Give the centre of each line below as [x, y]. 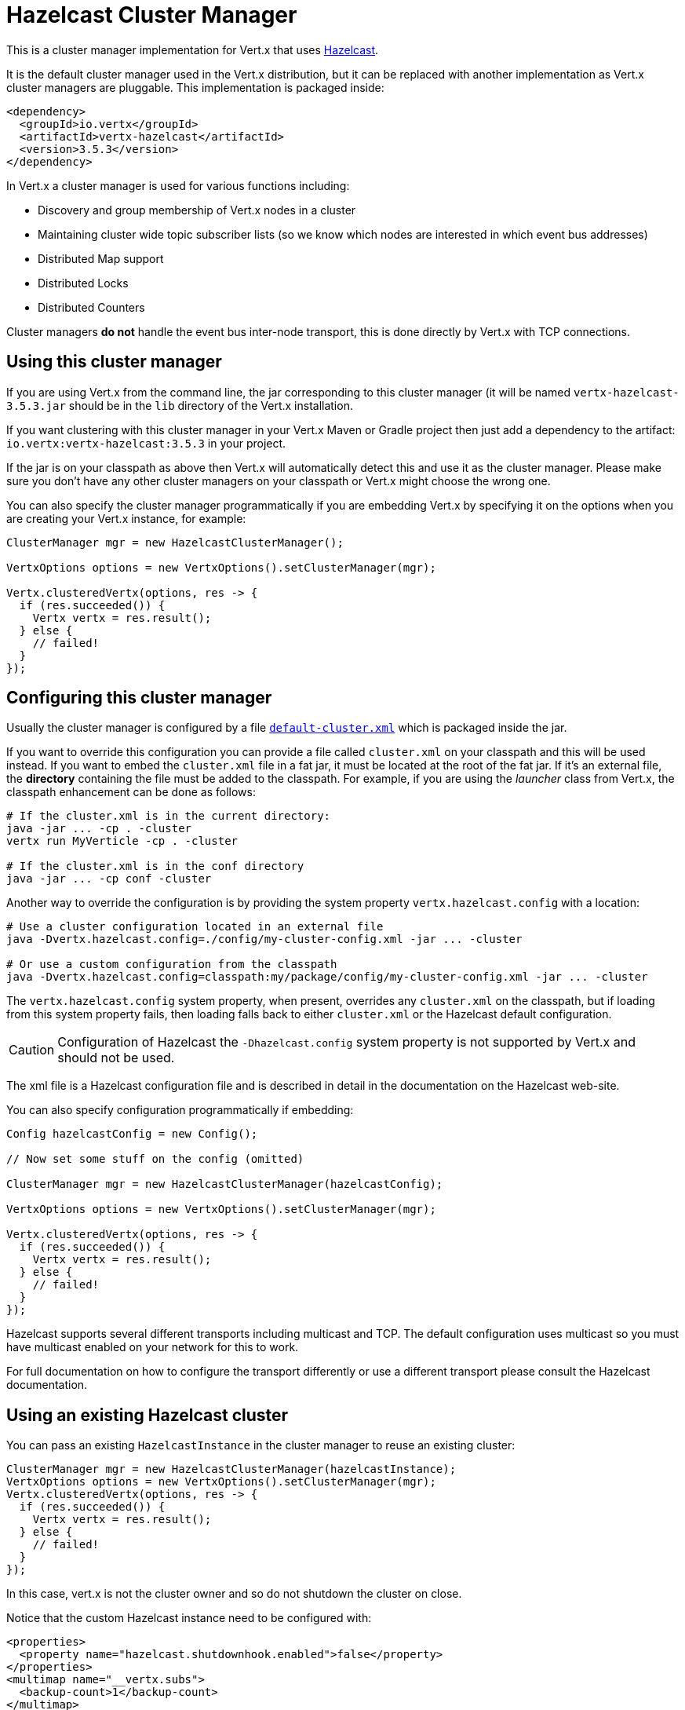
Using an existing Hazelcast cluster [148, 1415]
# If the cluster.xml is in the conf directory [155, 866]
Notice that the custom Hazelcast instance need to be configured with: [189, 1618]
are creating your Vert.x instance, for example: [126, 518]
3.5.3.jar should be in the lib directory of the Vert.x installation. [180, 405]
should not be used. [116, 1058]
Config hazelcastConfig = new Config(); [132, 1134]
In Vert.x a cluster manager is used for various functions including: [178, 185]
